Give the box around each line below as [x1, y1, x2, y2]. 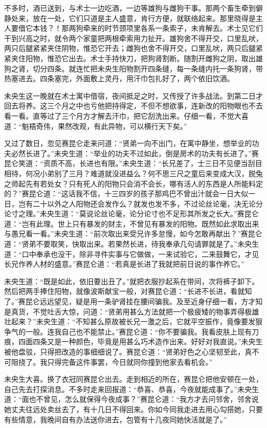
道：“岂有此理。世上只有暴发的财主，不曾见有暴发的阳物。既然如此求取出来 [4, 218, 259, 229]
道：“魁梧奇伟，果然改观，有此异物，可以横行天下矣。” [4, 120, 187, 131]
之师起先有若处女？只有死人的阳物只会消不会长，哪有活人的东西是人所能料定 [4, 178, 263, 189]
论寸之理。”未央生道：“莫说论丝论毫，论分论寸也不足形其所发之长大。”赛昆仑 [4, 208, 259, 219]
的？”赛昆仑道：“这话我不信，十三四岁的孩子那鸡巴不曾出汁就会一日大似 [4, 188, 249, 199]
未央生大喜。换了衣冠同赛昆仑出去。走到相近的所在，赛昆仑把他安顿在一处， [4, 374, 263, 384]
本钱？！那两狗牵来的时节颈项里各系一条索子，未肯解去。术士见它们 [32, 23, 263, 33]
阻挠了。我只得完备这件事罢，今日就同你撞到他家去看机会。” [11, 356, 213, 367]
